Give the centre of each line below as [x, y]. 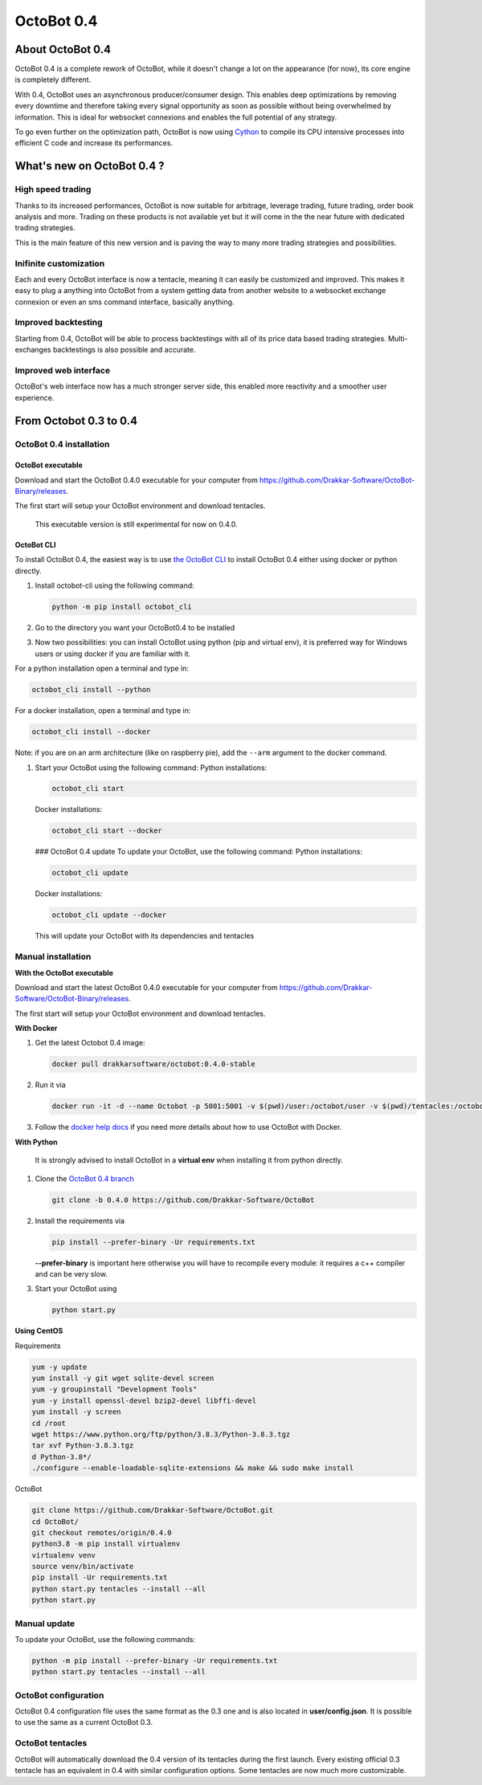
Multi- [398, 338]
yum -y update [59, 1367]
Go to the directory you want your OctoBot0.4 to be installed [135, 628]
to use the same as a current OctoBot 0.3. [84, 1722]
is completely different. [53, 79]
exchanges [33, 350]
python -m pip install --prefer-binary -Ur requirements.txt [155, 1661]
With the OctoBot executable [64, 972]
